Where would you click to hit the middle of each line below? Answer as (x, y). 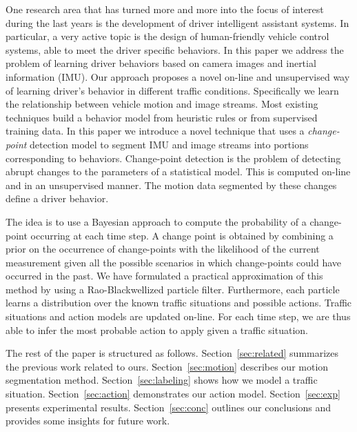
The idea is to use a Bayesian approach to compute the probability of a (156, 221)
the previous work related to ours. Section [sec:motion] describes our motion (167, 366)
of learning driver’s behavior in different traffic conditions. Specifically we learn (172, 90)
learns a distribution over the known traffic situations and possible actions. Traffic (179, 303)
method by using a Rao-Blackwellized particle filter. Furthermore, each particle (173, 289)
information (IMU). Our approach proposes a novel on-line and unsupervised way (178, 76)
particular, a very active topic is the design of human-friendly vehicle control (167, 36)
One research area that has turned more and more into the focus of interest (165, 9)
